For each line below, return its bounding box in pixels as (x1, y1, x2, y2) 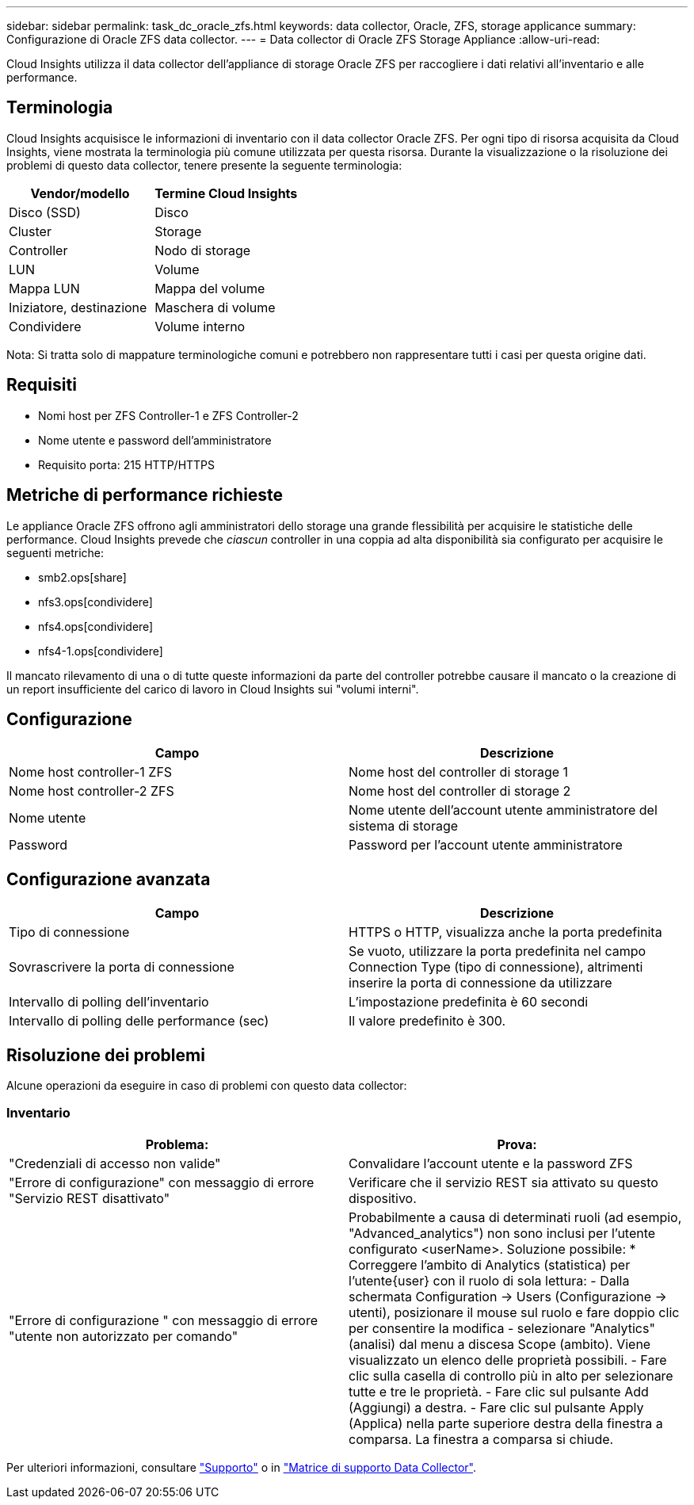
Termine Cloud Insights (154, 185, 298, 201)
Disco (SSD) (9, 204, 81, 220)
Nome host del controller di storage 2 (349, 783, 571, 800)
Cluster (9, 223, 51, 239)
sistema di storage (349, 818, 459, 835)
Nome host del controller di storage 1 (349, 764, 569, 781)
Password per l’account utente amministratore (349, 837, 623, 854)
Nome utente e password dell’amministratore (38, 433, 272, 447)
